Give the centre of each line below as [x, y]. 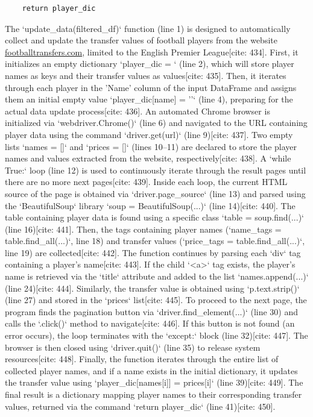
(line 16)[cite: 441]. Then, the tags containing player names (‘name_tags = [143, 229]
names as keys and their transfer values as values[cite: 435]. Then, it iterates [146, 75]
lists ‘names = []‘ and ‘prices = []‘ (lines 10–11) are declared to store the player [151, 146]
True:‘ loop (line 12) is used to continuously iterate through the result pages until [156, 170]
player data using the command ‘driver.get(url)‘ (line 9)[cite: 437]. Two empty [149, 134]
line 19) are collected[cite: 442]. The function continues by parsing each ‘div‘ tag [153, 252]
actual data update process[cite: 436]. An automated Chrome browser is [138, 111]
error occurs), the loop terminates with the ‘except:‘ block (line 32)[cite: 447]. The [156, 335]
